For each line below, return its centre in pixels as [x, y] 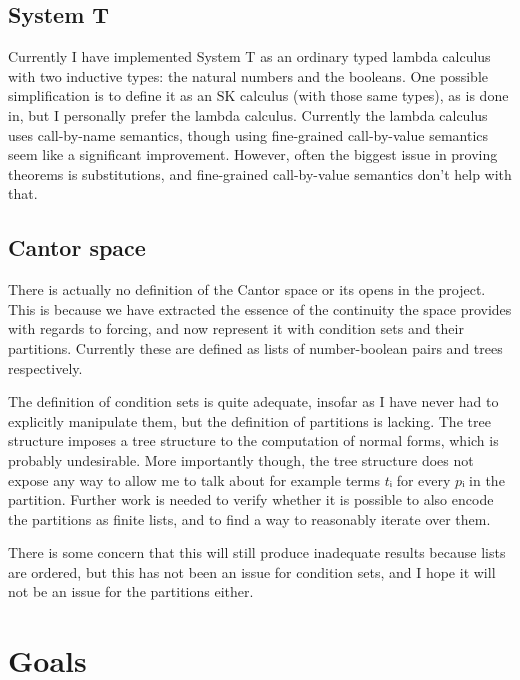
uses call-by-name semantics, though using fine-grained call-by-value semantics [248, 134]
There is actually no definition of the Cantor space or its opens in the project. [247, 289]
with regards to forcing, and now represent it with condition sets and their [236, 328]
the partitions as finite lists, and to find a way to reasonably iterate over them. [249, 518]
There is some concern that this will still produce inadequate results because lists [257, 552]
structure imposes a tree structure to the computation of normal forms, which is [253, 440]
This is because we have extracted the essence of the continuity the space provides [260, 308]
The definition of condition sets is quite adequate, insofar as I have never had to [253, 401]
